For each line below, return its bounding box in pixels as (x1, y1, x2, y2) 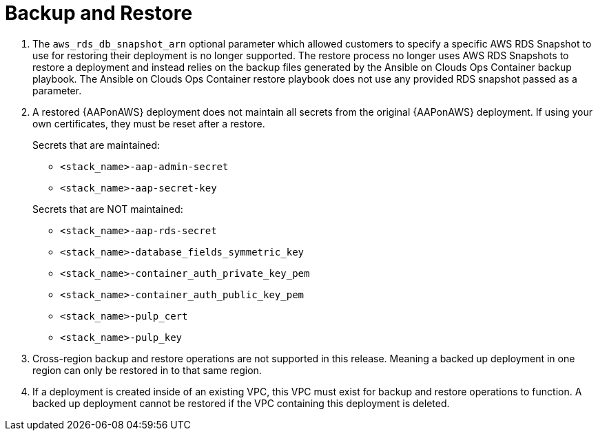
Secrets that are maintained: (32, 138, 161, 151)
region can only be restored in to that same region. (32, 364, 262, 376)
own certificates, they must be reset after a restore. (32, 117, 265, 129)
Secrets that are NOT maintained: (32, 203, 183, 215)
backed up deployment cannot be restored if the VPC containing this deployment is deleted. (32, 397, 450, 409)
